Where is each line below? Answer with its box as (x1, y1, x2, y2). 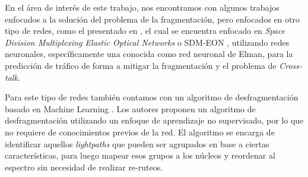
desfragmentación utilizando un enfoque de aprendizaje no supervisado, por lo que (5, 114, 304, 127)
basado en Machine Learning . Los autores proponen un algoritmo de (5, 102, 256, 115)
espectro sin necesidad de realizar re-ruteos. (5, 160, 163, 173)
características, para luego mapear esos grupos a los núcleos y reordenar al (5, 149, 275, 162)
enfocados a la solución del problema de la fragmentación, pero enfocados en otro (5, 12, 300, 25)
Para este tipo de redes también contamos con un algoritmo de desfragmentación (5, 91, 299, 103)
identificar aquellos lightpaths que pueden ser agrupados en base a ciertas (5, 137, 269, 150)
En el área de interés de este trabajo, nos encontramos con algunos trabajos (5, 1, 280, 13)
